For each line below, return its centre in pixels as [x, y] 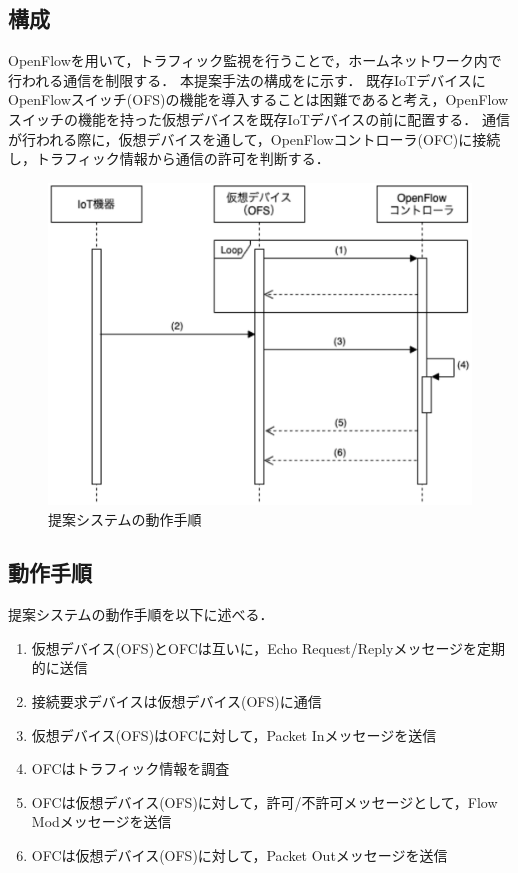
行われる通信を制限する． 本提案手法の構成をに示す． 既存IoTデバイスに [247, 79]
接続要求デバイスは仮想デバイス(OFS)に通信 [176, 701]
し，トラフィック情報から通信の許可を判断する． [169, 158]
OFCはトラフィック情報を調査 [130, 768]
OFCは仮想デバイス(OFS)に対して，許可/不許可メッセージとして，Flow [264, 801]
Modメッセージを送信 [101, 821]
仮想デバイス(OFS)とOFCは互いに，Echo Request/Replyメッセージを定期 [268, 647]
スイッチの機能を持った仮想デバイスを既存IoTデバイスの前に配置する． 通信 [259, 118]
